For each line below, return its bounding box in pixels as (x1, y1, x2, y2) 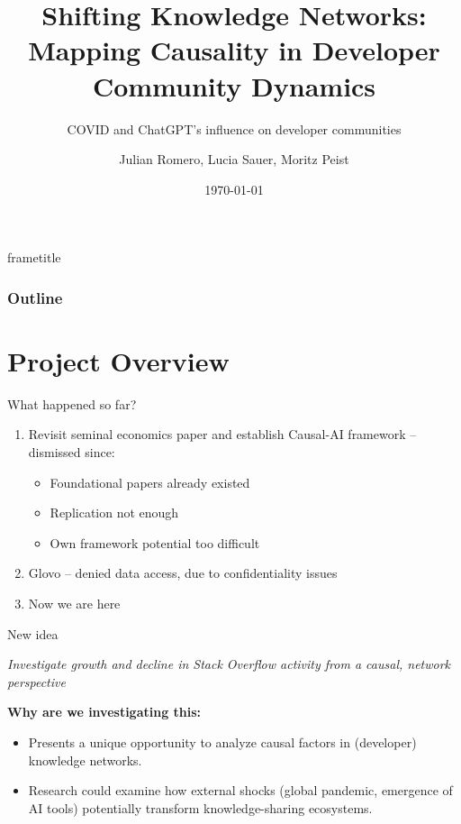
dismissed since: (28, 443, 115, 462)
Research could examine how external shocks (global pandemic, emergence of (28, 781, 453, 800)
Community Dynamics (92, 67, 376, 104)
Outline (7, 286, 63, 308)
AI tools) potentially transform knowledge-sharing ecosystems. (28, 798, 373, 817)
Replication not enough (50, 503, 179, 522)
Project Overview (7, 342, 230, 379)
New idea (7, 624, 59, 643)
